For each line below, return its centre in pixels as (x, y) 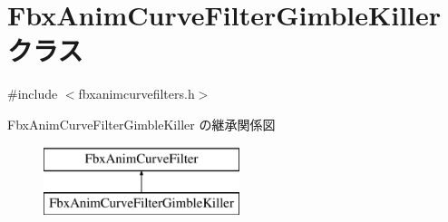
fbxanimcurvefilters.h (136, 94)
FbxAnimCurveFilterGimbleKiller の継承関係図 (141, 124)
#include (33, 94)
